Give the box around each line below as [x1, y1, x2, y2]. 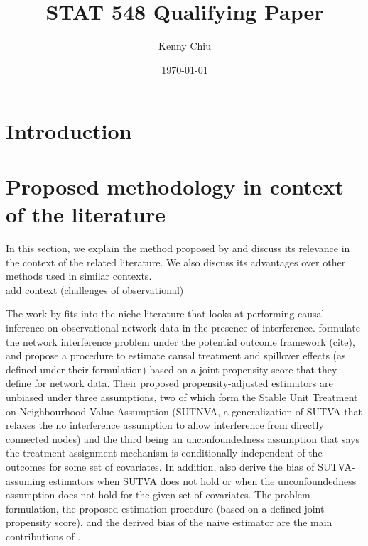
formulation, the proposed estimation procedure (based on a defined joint [6, 501, 325, 515]
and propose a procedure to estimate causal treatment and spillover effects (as [6, 348, 346, 363]
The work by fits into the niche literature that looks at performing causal [6, 306, 325, 321]
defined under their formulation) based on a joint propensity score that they [6, 361, 337, 376]
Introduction [6, 116, 132, 145]
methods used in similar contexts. [6, 268, 152, 283]
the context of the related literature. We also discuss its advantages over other [6, 254, 346, 269]
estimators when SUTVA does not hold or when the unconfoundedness [48, 473, 357, 488]
